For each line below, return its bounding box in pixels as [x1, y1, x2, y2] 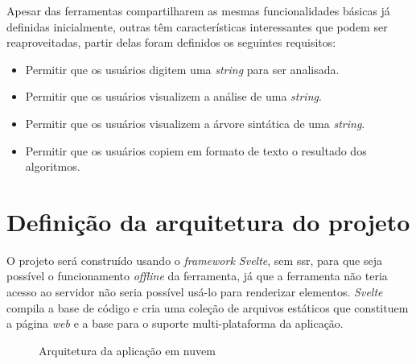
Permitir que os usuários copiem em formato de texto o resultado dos [25, 142, 367, 159]
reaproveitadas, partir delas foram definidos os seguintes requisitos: [6, 34, 336, 51]
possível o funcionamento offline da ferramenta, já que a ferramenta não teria [6, 267, 388, 284]
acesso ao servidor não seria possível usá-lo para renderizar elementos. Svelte [6, 283, 383, 300]
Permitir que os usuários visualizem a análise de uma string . [25, 88, 322, 105]
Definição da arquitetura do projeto [6, 205, 410, 238]
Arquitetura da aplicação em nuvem [39, 341, 216, 358]
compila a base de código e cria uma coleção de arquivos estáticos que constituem [6, 299, 409, 316]
